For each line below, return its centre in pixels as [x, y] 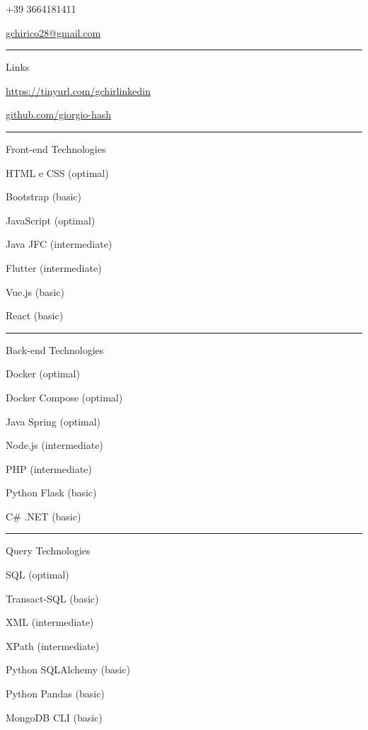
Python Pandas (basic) [55, 694]
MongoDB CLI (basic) [54, 717]
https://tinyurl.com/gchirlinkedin [78, 90]
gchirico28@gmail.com [53, 32]
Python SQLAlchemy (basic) [68, 669]
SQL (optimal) [38, 575]
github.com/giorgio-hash [59, 114]
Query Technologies [48, 551]
